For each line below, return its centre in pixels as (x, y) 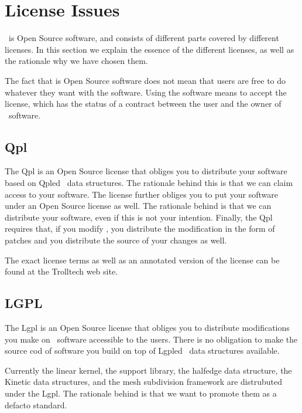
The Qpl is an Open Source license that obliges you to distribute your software (146, 171)
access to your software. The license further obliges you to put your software (141, 194)
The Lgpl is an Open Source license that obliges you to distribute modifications (147, 328)
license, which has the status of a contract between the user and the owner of (143, 104)
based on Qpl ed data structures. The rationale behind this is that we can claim (149, 183)
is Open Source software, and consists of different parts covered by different (144, 38)
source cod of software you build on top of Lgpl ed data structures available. (142, 351)
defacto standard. (36, 404)
